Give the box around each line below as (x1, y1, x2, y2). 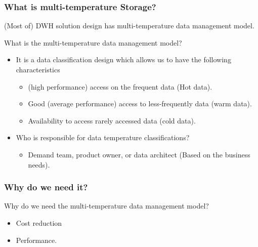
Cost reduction (16, 217, 62, 228)
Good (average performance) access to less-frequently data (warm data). (28, 98, 252, 109)
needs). (28, 159, 50, 170)
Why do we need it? (4, 181, 88, 193)
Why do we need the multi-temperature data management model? (4, 200, 209, 211)
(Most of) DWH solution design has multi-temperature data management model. (4, 20, 254, 31)
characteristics (16, 64, 60, 74)
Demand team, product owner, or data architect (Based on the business (28, 149, 250, 159)
